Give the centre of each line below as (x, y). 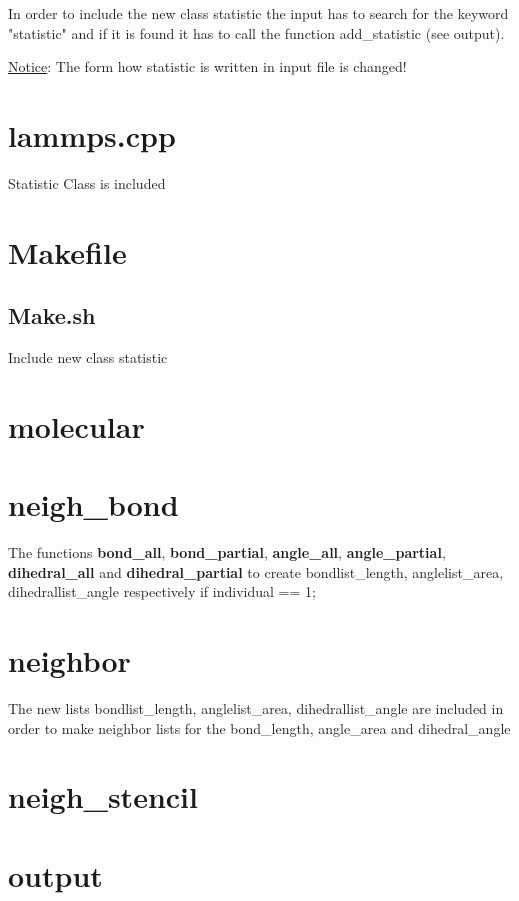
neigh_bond (93, 504)
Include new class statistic (88, 357)
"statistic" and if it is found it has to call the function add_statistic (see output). (256, 32)
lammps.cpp (92, 134)
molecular (76, 425)
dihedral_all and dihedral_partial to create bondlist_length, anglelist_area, (256, 571)
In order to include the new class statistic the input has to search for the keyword (258, 13)
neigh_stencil (103, 796)
